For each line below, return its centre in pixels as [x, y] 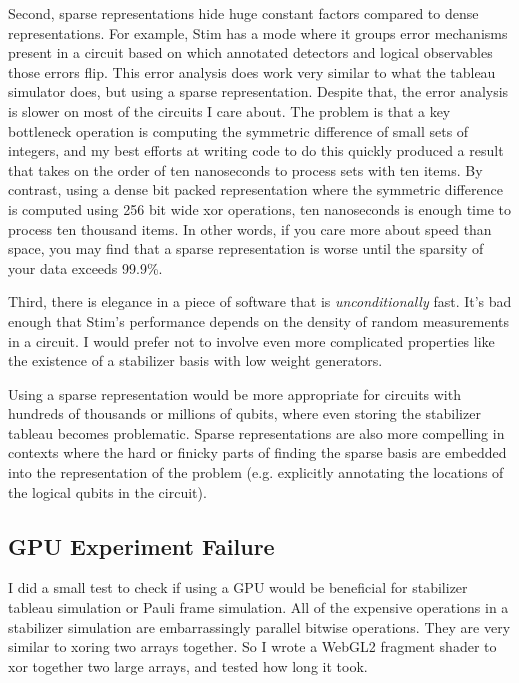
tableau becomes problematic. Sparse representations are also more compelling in [256, 432]
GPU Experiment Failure [141, 545]
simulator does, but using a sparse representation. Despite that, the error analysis [258, 91]
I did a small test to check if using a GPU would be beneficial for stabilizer [238, 587]
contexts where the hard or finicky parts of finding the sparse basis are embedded [257, 452]
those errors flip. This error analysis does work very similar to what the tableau [252, 71]
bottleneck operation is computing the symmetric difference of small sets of [238, 130]
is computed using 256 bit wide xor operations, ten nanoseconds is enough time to [259, 208]
